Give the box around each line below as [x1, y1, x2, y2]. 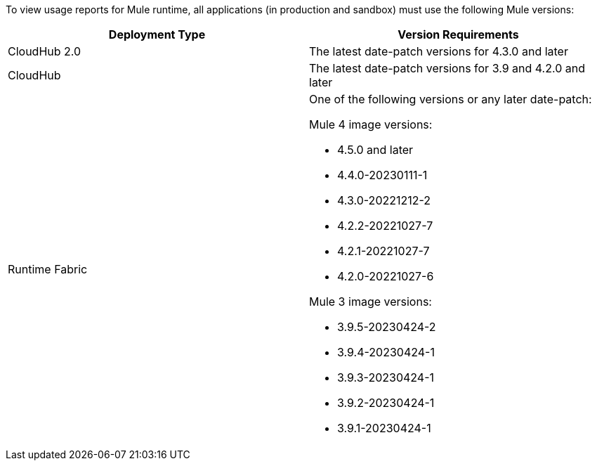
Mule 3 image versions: [309, 295, 432, 309]
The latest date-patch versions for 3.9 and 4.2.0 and [309, 61, 586, 75]
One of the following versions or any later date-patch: [309, 92, 592, 106]
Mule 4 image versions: [309, 117, 433, 131]
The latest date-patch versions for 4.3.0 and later [309, 44, 568, 58]
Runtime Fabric [8, 262, 88, 276]
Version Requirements [398, 27, 519, 41]
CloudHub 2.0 [8, 44, 81, 58]
